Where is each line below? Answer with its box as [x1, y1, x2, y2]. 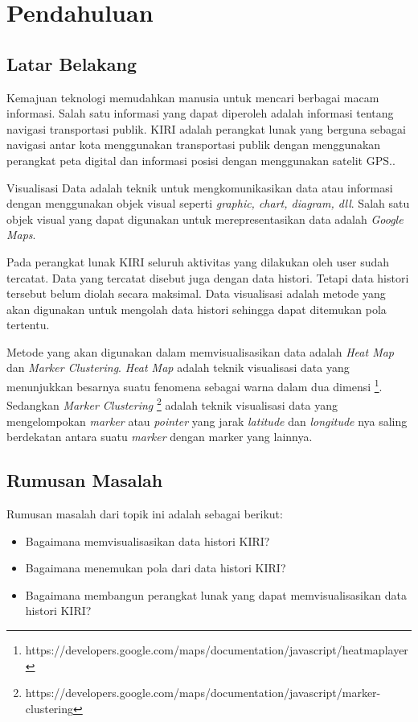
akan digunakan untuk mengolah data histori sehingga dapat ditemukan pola [6, 300, 387, 317]
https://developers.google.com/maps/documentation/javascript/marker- [25, 684, 381, 701]
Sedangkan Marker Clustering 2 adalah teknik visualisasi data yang [6, 394, 338, 413]
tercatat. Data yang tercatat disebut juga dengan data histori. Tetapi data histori [6, 269, 409, 286]
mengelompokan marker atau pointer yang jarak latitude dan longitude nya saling [6, 412, 408, 429]
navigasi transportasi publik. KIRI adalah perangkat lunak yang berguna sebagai [6, 120, 406, 137]
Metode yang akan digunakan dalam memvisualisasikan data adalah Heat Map [6, 343, 395, 360]
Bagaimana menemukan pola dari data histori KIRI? [25, 559, 286, 576]
